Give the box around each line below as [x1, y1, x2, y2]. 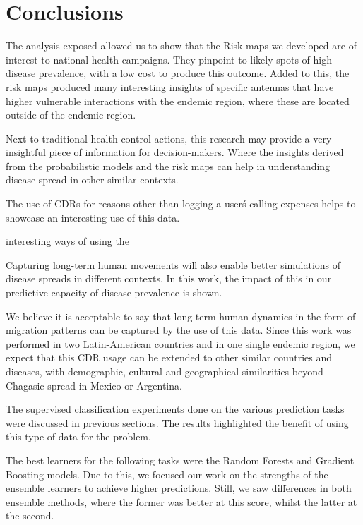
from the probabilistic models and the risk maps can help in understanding [6, 158, 331, 173]
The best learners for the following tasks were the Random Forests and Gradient [6, 452, 355, 467]
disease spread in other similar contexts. [6, 172, 179, 187]
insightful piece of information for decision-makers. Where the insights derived [6, 145, 344, 159]
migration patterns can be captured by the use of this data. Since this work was [6, 322, 352, 337]
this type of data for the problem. [6, 429, 151, 444]
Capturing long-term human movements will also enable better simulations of [6, 257, 341, 272]
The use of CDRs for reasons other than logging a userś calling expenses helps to [6, 196, 356, 211]
